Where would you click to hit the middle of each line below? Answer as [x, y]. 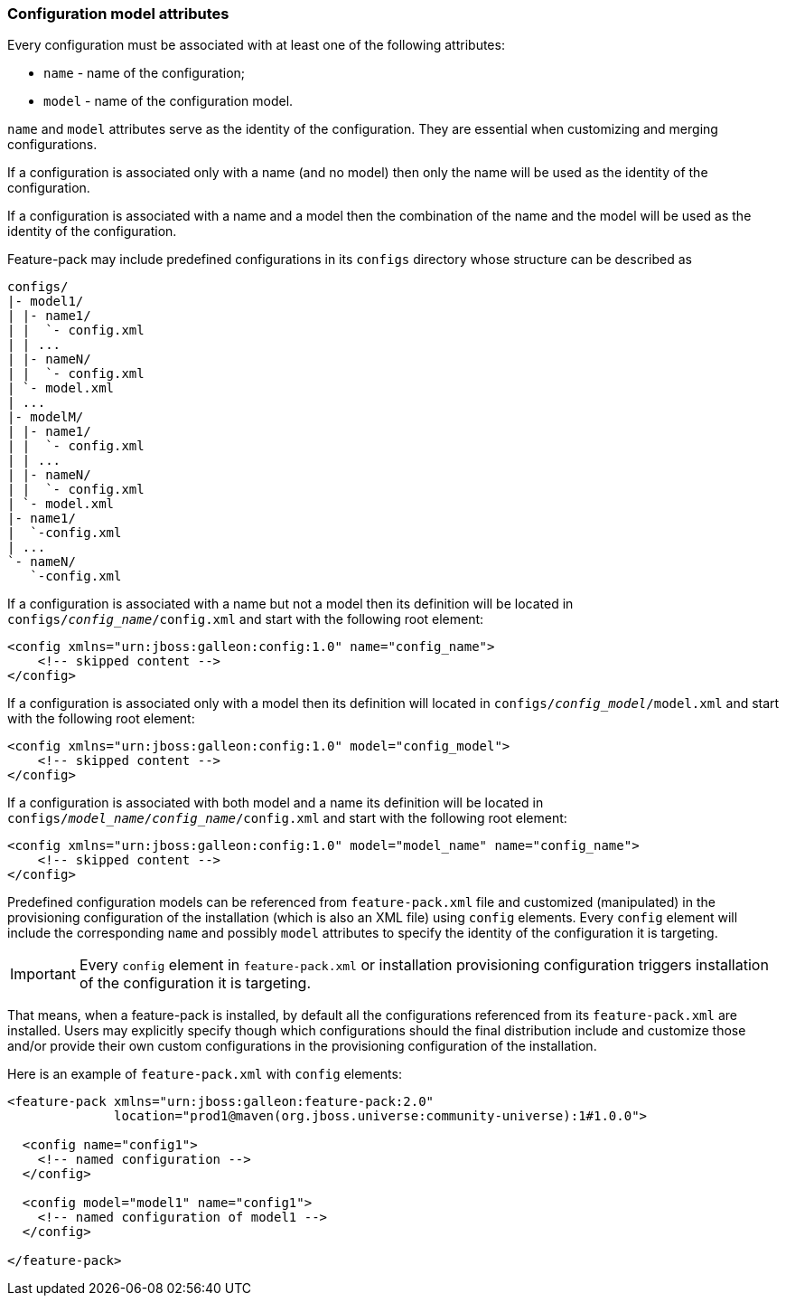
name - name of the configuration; [145, 73]
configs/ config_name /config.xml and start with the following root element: [246, 619]
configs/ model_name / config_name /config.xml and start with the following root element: [287, 818]
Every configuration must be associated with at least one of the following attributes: [256, 45]
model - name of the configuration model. [168, 101]
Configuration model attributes [118, 14]
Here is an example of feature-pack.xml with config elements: [205, 1074]
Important [43, 974]
